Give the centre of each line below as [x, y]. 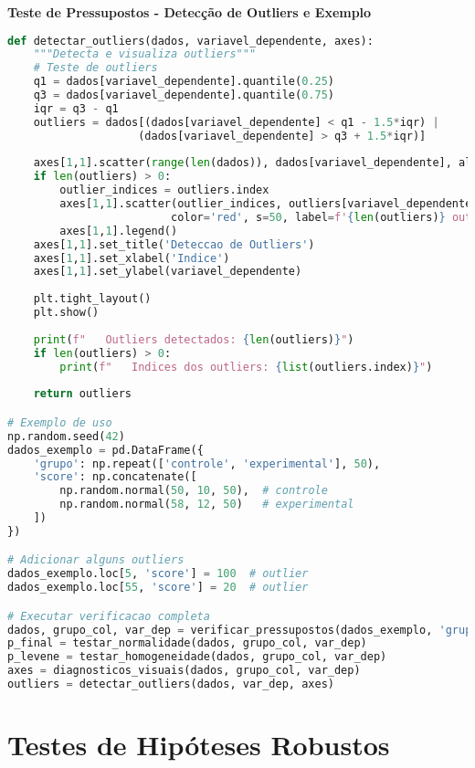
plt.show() [66, 313]
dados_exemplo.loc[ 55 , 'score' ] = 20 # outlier [158, 588]
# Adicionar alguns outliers [96, 560]
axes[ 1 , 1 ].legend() [119, 231]
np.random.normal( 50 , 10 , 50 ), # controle [194, 491]
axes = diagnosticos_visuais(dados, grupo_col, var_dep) [184, 671]
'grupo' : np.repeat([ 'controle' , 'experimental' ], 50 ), [207, 463]
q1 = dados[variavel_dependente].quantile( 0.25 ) [184, 82]
